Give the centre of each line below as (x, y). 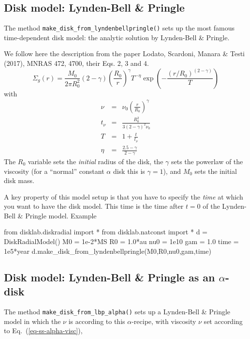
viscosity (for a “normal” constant (54, 171)
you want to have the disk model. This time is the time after (94, 206)
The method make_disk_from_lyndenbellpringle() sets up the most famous (119, 28)
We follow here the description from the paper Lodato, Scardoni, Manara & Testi (125, 54)
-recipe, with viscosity (164, 321)
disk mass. (19, 180)
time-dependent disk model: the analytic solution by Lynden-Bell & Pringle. (117, 37)
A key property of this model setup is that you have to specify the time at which (124, 196)
